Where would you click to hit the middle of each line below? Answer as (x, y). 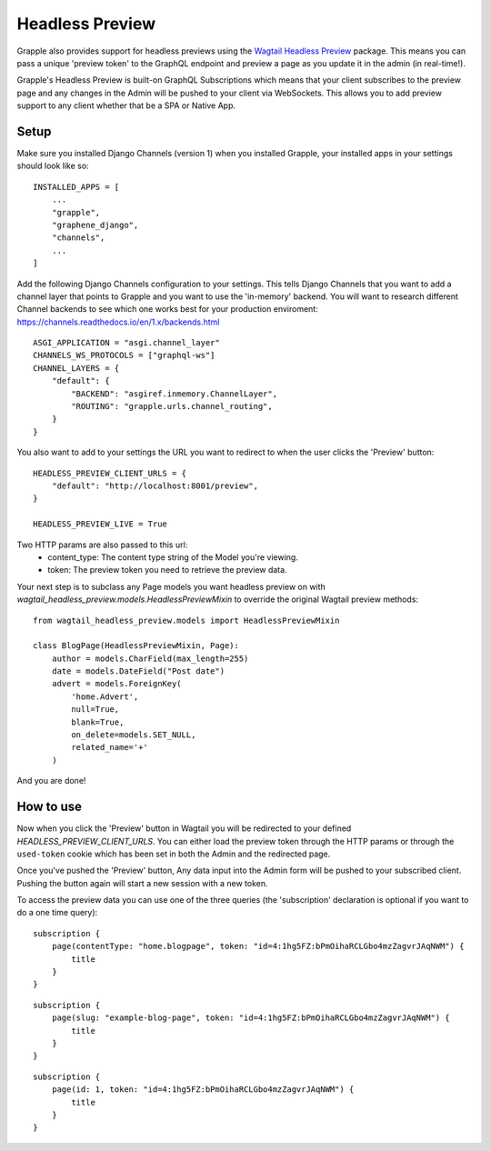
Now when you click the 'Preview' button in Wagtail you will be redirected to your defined (184, 828)
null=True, (95, 710)
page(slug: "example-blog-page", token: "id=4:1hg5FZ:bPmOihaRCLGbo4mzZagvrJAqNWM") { (251, 1018)
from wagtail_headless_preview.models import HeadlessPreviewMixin (186, 620)
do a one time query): (57, 913)
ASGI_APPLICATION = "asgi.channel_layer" (126, 343)
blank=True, (98, 722)
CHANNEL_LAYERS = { (76, 368)
